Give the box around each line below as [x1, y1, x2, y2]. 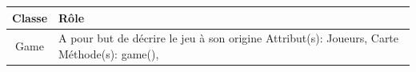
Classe [12, 9, 48, 26]
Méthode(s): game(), [58, 45, 159, 62]
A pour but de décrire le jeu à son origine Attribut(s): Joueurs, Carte [58, 30, 399, 46]
